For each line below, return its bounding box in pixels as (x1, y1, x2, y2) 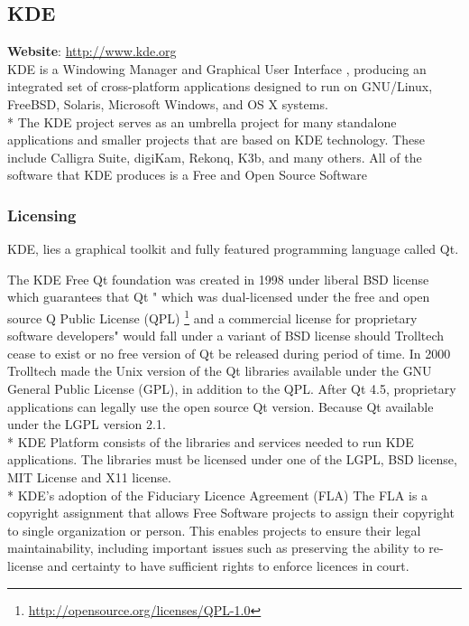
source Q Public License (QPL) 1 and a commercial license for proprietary (7, 305, 418, 327)
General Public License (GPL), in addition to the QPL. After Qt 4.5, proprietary (7, 378, 456, 397)
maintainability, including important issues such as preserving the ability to (7, 538, 425, 557)
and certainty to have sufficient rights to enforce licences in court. (47, 556, 409, 575)
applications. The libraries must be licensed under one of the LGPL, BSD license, (7, 450, 457, 469)
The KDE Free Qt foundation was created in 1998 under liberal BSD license (7, 269, 429, 288)
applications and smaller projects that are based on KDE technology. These (7, 130, 425, 149)
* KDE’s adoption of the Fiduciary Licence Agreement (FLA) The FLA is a (7, 485, 428, 504)
